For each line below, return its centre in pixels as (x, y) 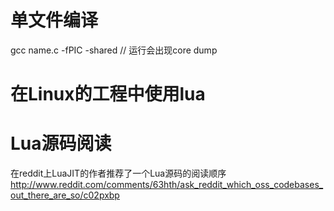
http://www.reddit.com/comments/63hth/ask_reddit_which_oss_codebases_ (167, 185)
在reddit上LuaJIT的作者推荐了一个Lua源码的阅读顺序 (118, 173)
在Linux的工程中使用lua (108, 94)
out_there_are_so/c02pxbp (65, 195)
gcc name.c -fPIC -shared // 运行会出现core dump (114, 50)
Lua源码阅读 (61, 143)
